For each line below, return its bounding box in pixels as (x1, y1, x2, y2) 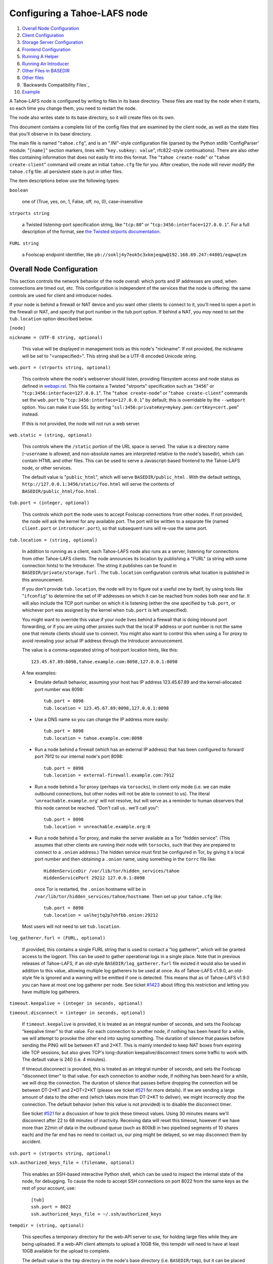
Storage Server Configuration (22, 39, 83, 46)
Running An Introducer (22, 61, 69, 67)
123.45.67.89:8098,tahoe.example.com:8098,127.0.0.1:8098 (31, 659, 178, 664)
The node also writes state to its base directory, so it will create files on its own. (9, 114, 175, 121)
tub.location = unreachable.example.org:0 (43, 824, 151, 829)
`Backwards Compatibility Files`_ (22, 81, 90, 88)
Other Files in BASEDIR (22, 67, 70, 73)
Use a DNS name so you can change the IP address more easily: (34, 716, 169, 723)
